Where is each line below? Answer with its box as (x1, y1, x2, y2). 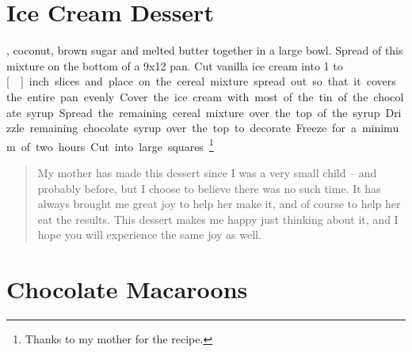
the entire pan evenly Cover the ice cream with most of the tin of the (6, 88, 368, 104)
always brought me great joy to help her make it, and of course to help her (37, 195, 401, 212)
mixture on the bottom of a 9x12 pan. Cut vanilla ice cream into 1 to (6, 57, 343, 74)
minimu (361, 119, 399, 136)
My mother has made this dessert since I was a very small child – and (37, 164, 377, 180)
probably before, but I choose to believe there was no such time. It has (37, 180, 381, 196)
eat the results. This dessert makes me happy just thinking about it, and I (37, 210, 399, 227)
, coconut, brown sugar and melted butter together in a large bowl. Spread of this (6, 42, 403, 59)
